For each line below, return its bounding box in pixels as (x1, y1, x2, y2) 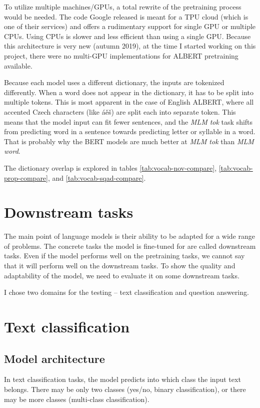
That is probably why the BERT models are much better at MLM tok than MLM (4, 136, 254, 146)
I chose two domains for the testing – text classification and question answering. (4, 287, 249, 297)
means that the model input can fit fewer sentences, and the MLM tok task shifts (4, 116, 253, 127)
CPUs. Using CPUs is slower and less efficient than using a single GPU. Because (4, 31, 251, 41)
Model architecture (4, 350, 105, 366)
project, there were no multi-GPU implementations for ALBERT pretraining (4, 50, 238, 61)
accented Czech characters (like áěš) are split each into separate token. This (4, 106, 236, 117)
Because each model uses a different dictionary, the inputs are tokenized (4, 77, 224, 88)
